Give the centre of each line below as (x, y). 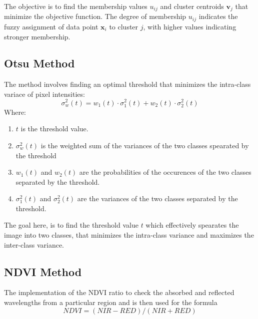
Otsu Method (39, 63)
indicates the (218, 16)
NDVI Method (43, 271)
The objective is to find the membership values (76, 6)
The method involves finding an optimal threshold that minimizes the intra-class (127, 84)
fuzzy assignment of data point (51, 26)
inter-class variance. (34, 244)
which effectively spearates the (192, 225)
